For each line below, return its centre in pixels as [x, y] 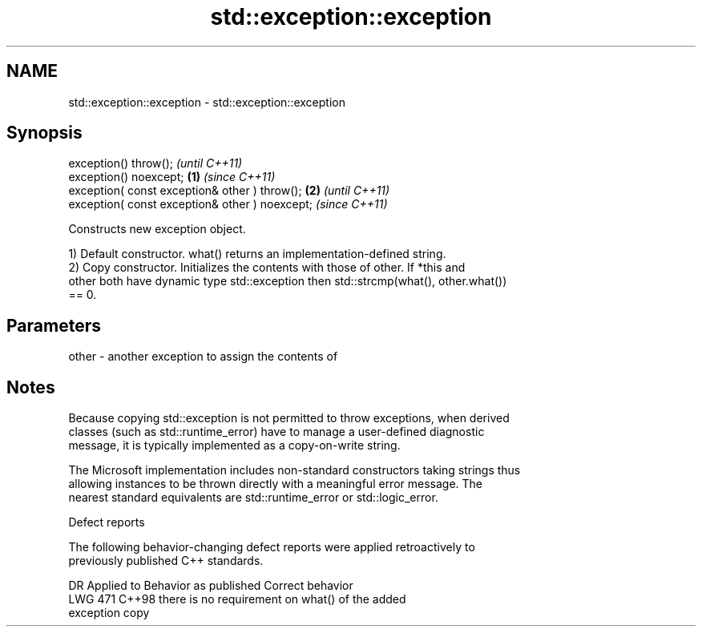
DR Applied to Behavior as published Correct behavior [211, 586]
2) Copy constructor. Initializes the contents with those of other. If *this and [267, 268]
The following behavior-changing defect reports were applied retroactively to [272, 547]
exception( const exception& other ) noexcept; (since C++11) [228, 204]
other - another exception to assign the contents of [203, 357]
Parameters [54, 325]
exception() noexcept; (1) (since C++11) [172, 177]
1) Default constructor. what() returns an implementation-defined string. [257, 254]
